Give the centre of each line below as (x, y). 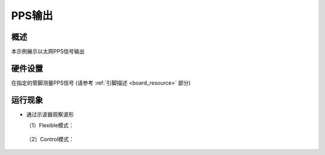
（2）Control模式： (50, 139)
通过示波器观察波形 (50, 114)
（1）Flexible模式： (50, 126)
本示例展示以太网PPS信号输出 (48, 52)
